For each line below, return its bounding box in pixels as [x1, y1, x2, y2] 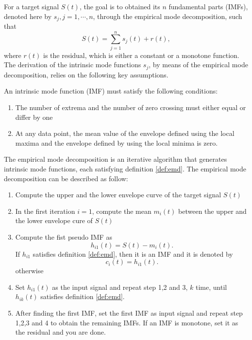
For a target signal [4, 1, 59, 11]
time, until [196, 282, 227, 292]
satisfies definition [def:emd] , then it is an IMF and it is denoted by [33, 248, 233, 259]
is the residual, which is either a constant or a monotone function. [43, 50, 239, 60]
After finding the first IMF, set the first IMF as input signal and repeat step [15, 307, 243, 318]
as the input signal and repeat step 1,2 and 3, [52, 282, 188, 292]
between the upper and [178, 206, 247, 216]
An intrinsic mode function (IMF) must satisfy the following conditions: [4, 86, 218, 96]
